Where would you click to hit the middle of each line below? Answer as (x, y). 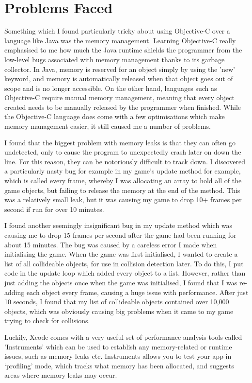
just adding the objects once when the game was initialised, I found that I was (121, 282)
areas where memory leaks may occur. (61, 375)
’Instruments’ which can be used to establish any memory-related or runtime (118, 346)
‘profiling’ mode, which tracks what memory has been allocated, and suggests (119, 365)
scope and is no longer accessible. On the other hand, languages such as (111, 88)
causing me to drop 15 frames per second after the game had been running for (120, 235)
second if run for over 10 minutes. (54, 209)
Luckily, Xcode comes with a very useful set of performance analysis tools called (123, 337)
